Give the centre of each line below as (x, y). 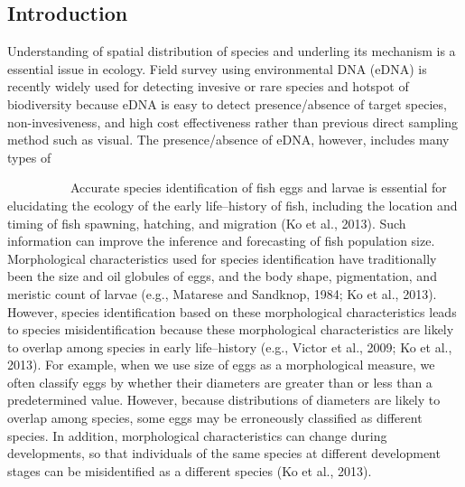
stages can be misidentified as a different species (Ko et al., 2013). (190, 470)
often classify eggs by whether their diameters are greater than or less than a (220, 382)
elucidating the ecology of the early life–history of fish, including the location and (232, 205)
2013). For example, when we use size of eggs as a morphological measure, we (221, 365)
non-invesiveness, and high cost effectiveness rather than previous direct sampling (232, 122)
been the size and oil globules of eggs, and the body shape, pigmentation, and (222, 276)
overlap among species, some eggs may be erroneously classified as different (215, 418)
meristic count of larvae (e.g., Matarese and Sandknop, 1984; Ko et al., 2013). (222, 293)
